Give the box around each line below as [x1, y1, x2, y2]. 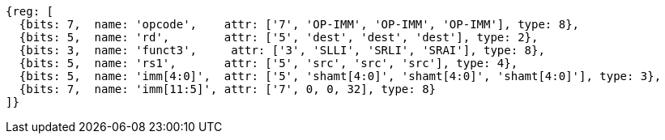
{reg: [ [6, 5, 54, 18]
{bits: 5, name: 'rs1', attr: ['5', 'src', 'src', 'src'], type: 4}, [19, 57, 518, 70]
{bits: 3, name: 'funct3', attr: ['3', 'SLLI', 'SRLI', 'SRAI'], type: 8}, [19, 44, 545, 57]
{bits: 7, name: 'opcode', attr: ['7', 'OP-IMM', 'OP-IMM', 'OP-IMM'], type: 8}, [19, 18, 580, 31]
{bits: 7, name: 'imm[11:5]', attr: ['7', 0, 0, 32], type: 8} [19, 83, 437, 95]
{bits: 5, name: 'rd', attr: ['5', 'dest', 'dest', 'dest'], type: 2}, [19, 31, 539, 44]
